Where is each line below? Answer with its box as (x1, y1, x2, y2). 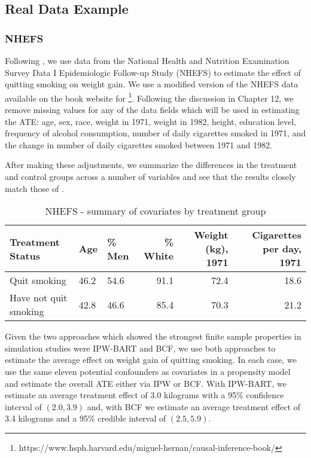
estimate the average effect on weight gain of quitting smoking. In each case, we (5, 353, 297, 366)
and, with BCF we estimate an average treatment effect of (87, 400, 301, 413)
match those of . (5, 182, 64, 194)
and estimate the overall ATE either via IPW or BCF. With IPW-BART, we (5, 377, 286, 389)
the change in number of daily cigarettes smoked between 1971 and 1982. (5, 138, 273, 151)
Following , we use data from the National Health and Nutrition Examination (5, 54, 289, 66)
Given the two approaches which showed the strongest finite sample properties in (5, 330, 301, 343)
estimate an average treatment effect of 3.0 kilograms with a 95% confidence (5, 389, 284, 401)
